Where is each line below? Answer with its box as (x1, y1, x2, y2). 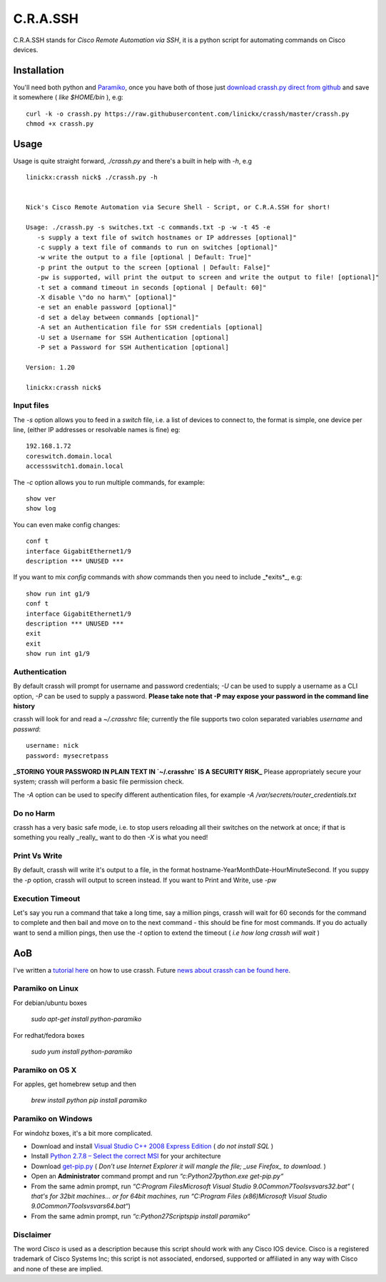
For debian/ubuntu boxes (13, 998, 87, 1007)
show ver (26, 495, 56, 503)
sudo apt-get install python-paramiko (31, 1015, 142, 1023)
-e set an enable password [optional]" (36, 304, 177, 311)
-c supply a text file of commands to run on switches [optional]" (36, 244, 278, 251)
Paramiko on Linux (13, 983, 78, 993)
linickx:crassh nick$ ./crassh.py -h (26, 174, 158, 181)
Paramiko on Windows (13, 1114, 93, 1124)
